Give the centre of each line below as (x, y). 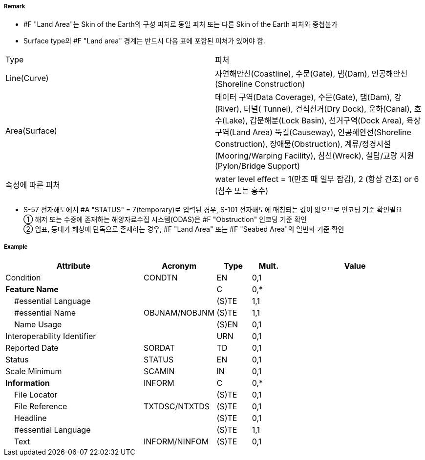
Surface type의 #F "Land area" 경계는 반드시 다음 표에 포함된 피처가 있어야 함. (144, 41)
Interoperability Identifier (51, 336)
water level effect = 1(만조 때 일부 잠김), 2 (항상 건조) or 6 (317, 179)
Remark (15, 6)
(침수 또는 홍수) (242, 191)
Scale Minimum (34, 371)
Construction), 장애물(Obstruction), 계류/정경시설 (303, 144)
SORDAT (159, 348)
